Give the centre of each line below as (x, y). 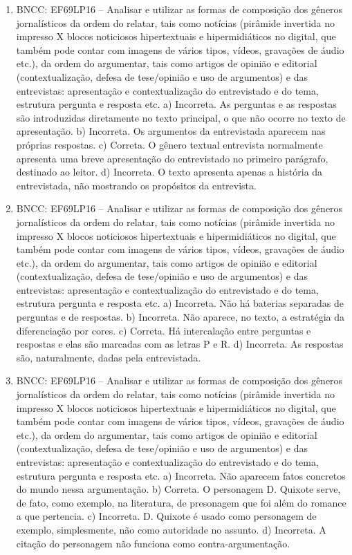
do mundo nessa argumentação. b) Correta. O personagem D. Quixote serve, (178, 489)
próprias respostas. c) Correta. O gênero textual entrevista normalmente (169, 144)
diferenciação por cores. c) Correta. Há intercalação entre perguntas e (164, 330)
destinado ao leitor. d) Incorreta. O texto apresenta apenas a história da (169, 172)
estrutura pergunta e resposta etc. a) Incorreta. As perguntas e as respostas (176, 104)
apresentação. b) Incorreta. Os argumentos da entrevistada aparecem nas (171, 131)
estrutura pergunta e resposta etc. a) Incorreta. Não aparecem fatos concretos (181, 475)
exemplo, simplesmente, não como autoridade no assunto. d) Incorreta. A (171, 529)
